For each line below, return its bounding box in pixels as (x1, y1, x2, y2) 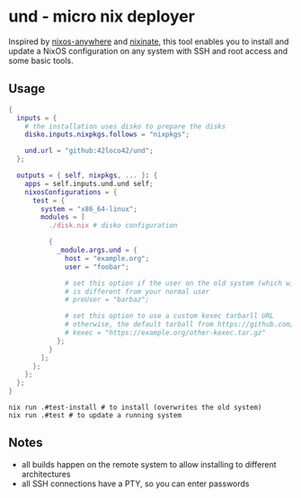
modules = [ (40, 213, 86, 222)
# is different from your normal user (65, 287, 210, 296)
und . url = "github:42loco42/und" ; (24, 147, 154, 156)
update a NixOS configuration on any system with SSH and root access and (8, 45, 288, 56)
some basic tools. (8, 55, 74, 66)
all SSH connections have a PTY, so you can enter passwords (21, 478, 250, 489)
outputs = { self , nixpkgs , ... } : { (16, 171, 158, 180)
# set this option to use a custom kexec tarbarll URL (65, 312, 275, 321)
